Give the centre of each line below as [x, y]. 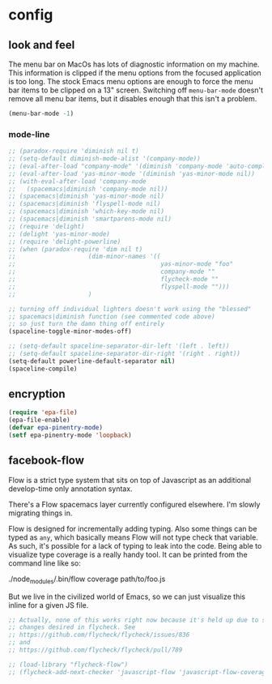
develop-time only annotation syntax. [70, 489]
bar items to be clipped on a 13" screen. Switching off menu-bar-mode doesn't [136, 90]
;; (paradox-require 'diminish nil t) [74, 152]
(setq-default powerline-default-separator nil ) [92, 361]
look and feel [42, 45]
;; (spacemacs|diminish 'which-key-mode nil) [86, 212]
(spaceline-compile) [43, 369]
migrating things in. [40, 513]
